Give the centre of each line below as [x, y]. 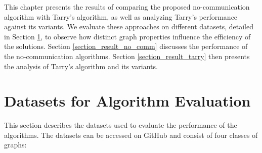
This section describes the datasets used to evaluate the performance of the [121, 125]
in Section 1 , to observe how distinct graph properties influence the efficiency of [127, 36]
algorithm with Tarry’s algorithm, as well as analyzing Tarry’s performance [121, 16]
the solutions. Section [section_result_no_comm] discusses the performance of [126, 46]
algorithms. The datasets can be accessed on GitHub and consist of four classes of [131, 135]
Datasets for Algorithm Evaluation [127, 101]
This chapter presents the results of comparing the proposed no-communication [127, 7]
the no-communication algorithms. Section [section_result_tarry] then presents [127, 56]
